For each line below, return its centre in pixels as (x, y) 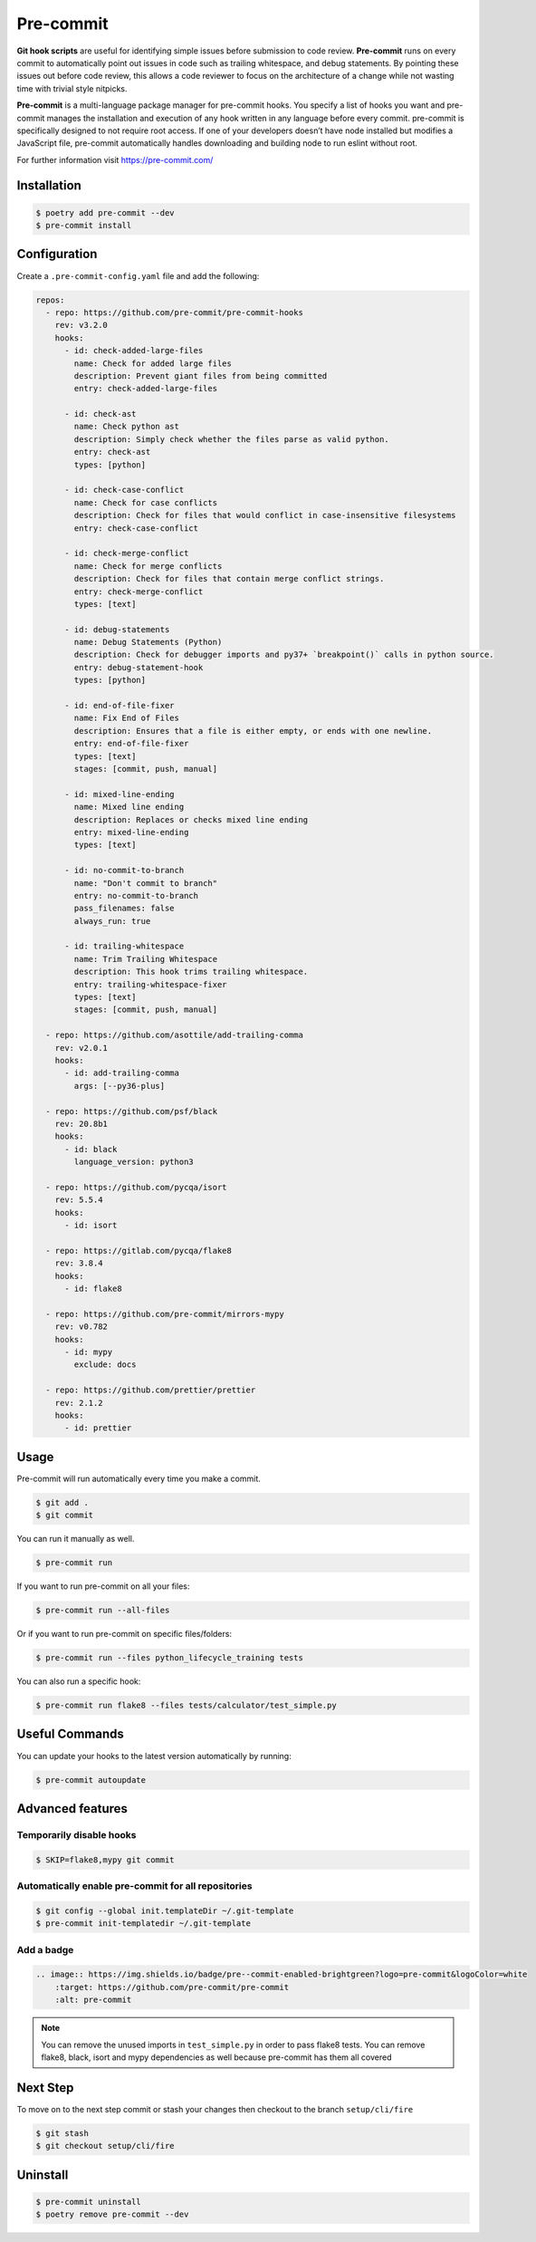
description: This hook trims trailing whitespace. (191, 972)
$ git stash (62, 2133)
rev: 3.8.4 (79, 1263)
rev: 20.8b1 (81, 1124)
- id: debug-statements (117, 629)
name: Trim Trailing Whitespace (145, 959)
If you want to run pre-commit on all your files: (103, 1586)
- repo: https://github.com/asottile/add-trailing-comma (174, 1035)
